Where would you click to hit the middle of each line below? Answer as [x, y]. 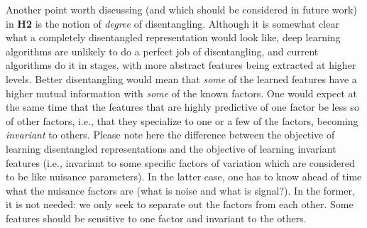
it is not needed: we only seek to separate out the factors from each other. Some [180, 204]
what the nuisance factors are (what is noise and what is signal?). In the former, [180, 190]
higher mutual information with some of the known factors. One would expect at [181, 93]
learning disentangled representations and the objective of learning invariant [171, 148]
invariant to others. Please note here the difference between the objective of [170, 135]
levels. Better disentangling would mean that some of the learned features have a [181, 78]
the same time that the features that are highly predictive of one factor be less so [182, 107]
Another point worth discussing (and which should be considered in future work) [181, 9]
